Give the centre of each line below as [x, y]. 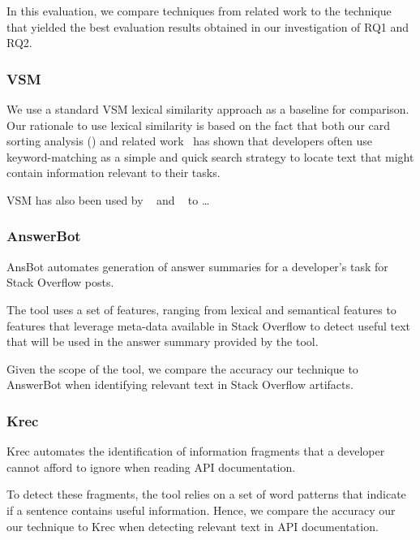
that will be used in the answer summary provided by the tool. [163, 341]
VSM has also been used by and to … [108, 199]
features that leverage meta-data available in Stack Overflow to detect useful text [209, 325]
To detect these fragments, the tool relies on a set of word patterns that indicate [206, 494]
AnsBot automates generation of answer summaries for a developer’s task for [197, 266]
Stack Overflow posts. [60, 282]
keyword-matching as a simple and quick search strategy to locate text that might [210, 156]
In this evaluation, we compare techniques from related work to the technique [199, 11]
